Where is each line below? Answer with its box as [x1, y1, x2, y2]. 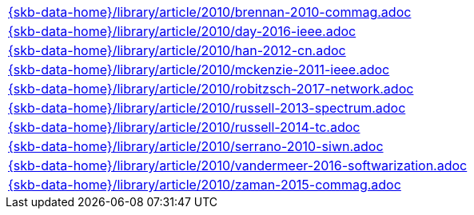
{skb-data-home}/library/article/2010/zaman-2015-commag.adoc [8, 177, 401, 193]
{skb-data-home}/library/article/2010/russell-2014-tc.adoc [8, 119, 360, 135]
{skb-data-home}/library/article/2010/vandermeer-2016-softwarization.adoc [8, 157, 468, 173]
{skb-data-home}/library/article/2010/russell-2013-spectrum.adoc [8, 100, 406, 116]
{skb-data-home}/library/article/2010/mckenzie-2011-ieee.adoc [8, 62, 390, 78]
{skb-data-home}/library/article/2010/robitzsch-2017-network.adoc [8, 81, 414, 97]
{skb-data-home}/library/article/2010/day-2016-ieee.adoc [8, 23, 356, 39]
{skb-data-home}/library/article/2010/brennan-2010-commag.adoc [8, 4, 412, 20]
